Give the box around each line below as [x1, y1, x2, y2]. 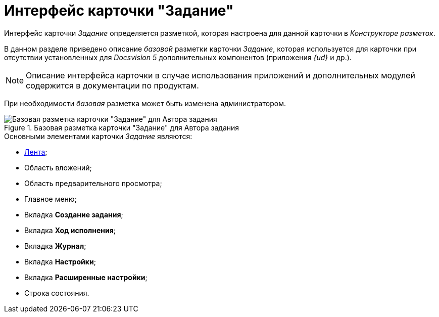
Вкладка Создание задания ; [24, 210, 123, 219]
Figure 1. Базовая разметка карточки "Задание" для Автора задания [4, 123, 239, 132]
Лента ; [24, 147, 47, 156]
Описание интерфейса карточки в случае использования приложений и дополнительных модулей [26, 70, 415, 80]
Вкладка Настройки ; [24, 257, 96, 266]
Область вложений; [24, 163, 92, 172]
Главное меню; [24, 194, 77, 203]
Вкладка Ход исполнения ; [24, 225, 116, 235]
